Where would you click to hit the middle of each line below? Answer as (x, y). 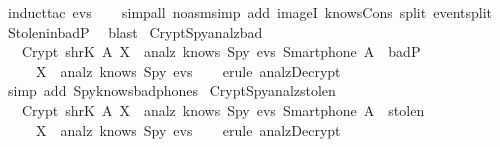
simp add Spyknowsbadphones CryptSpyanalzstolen (171, 90)
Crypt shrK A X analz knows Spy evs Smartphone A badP (221, 51)
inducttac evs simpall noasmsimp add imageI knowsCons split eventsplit (250, 12)
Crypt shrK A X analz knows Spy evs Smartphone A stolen (223, 109)
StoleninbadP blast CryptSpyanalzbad (135, 31)
